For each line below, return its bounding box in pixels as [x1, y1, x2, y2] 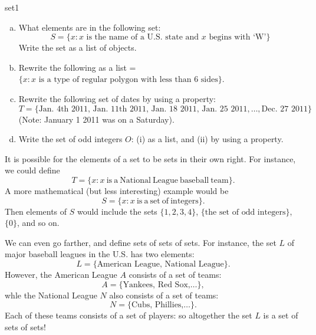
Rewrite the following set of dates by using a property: [18, 92, 216, 104]
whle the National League [5, 288, 97, 301]
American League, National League [97, 260, 224, 268]
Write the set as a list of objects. [18, 41, 137, 54]
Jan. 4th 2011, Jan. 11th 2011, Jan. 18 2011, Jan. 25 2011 [38, 104, 248, 113]
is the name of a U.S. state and [86, 33, 199, 42]
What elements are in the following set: [18, 21, 161, 33]
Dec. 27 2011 [261, 104, 308, 113]
